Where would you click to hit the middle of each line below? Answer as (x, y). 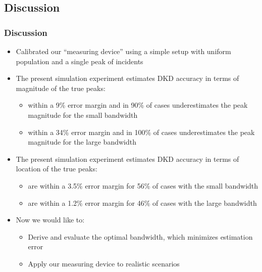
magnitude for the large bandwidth (82, 142)
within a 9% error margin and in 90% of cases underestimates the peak (138, 105)
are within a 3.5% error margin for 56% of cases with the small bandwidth (143, 185)
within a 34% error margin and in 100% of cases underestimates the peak (141, 132)
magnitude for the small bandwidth (83, 115)
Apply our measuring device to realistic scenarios (104, 263)
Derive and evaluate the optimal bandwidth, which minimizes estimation (140, 236)
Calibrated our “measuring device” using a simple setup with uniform (123, 51)
